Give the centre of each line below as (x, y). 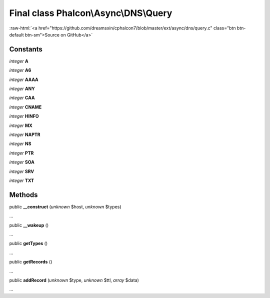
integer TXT (22, 180)
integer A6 (20, 70)
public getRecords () (31, 262)
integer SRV (22, 171)
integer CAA (22, 98)
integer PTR (21, 153)
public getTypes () (28, 243)
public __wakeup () (29, 225)
